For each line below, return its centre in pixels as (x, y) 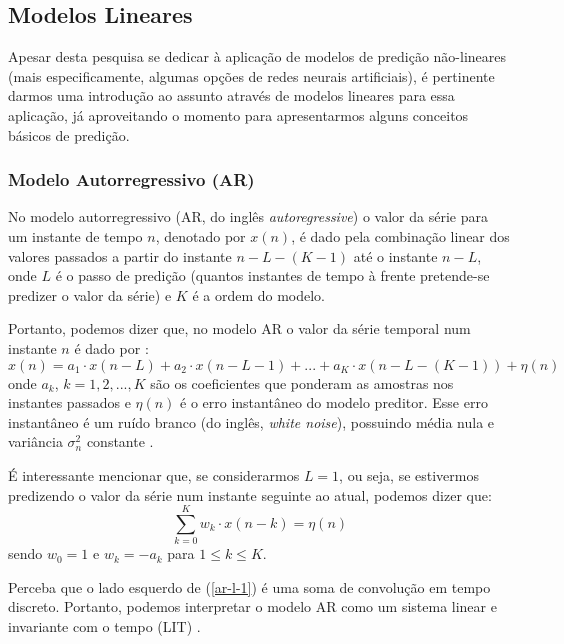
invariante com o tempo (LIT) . (104, 626)
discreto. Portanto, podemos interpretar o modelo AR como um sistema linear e (252, 606)
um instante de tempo (75, 235)
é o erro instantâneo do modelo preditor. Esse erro (334, 402)
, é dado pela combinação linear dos (400, 235)
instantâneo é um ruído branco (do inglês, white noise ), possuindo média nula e (251, 421)
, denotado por (200, 235)
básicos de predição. (69, 134)
